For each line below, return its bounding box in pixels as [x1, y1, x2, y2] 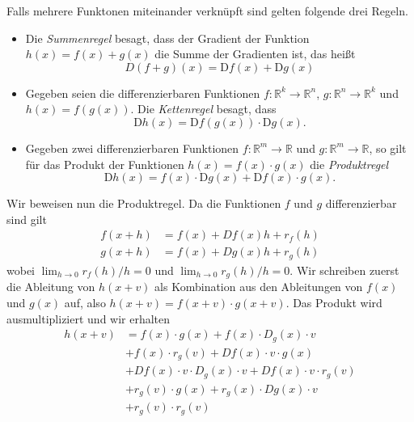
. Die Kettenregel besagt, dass [130, 100, 277, 117]
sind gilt [6, 210, 47, 227]
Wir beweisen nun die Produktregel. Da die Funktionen [6, 195, 281, 212]
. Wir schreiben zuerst [289, 261, 399, 278]
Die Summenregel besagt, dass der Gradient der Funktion [25, 29, 310, 46]
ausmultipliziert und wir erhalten [6, 310, 171, 327]
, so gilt [369, 139, 407, 156]
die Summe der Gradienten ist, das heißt [154, 45, 356, 62]
